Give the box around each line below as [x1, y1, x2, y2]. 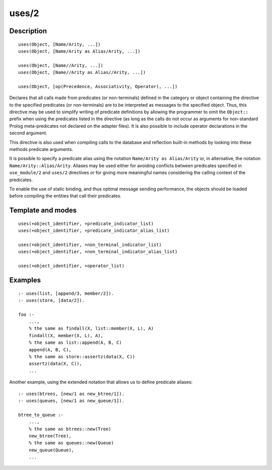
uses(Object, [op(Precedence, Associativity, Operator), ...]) [18, 84, 178, 89]
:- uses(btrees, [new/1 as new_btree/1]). [18, 390, 125, 397]
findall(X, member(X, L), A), [28, 333, 103, 338]
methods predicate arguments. [9, 146, 74, 152]
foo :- [18, 311, 35, 317]
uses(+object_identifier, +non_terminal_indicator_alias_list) [18, 249, 178, 255]
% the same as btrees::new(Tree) [28, 426, 112, 432]
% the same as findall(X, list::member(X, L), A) [28, 326, 154, 332]
